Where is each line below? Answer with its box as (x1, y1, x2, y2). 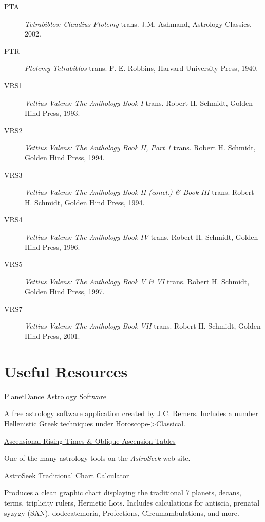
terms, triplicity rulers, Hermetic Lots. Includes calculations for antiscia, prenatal (4, 497, 260, 508)
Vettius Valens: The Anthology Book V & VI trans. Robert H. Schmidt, (25, 276, 250, 286)
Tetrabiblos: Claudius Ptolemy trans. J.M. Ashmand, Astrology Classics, (25, 18, 252, 29)
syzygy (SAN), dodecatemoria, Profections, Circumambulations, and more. (4, 507, 239, 518)
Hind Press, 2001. (25, 331, 80, 341)
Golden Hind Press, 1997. (25, 286, 105, 297)
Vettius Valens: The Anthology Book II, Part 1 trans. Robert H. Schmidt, (25, 142, 256, 153)
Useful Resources (4, 361, 128, 382)
